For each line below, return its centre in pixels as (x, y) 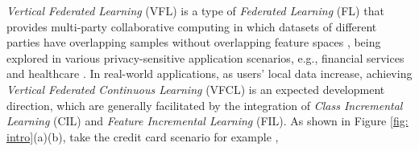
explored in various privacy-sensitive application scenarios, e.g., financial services (205, 57)
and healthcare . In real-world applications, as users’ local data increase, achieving (209, 73)
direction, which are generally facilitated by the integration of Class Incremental (205, 105)
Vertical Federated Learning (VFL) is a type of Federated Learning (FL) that (195, 10)
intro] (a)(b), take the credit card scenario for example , (143, 136)
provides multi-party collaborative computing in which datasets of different (192, 26)
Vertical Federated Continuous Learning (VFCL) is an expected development (196, 89)
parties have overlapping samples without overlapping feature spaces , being (194, 42)
